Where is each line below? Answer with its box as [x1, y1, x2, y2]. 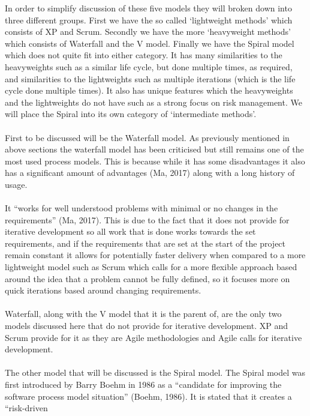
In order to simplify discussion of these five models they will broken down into [5, 2, 292, 14]
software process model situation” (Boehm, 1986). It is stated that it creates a [5, 390, 292, 402]
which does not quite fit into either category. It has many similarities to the [5, 49, 282, 61]
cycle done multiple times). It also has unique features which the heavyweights [5, 84, 293, 97]
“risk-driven [5, 402, 48, 414]
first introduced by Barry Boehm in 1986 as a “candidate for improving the [5, 378, 282, 390]
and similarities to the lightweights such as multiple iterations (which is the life [5, 72, 296, 85]
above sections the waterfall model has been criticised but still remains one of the [5, 143, 304, 155]
